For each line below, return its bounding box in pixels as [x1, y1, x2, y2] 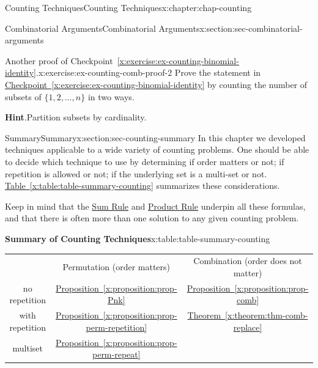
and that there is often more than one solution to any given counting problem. [5, 212, 299, 224]
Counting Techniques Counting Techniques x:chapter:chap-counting [5, 1, 252, 13]
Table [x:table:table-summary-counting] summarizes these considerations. [5, 179, 280, 192]
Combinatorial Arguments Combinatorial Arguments [5, 21, 200, 34]
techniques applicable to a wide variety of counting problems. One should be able [5, 143, 309, 156]
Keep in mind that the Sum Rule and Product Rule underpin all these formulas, [5, 199, 306, 212]
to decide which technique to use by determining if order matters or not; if [5, 155, 284, 167]
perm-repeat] [92, 348, 141, 361]
